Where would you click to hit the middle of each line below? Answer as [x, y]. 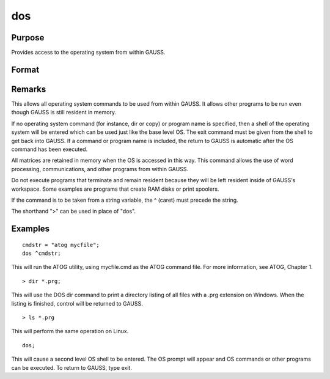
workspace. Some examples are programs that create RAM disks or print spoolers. [115, 189]
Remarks [29, 89]
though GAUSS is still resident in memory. [64, 112]
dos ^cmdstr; [42, 253]
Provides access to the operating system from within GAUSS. [88, 53]
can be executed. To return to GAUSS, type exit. [72, 367]
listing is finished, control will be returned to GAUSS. [77, 303]
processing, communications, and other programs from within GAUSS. [100, 169]
